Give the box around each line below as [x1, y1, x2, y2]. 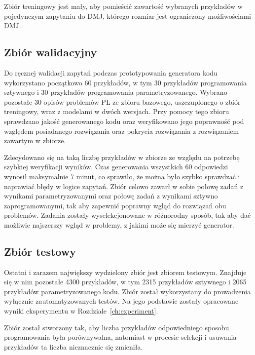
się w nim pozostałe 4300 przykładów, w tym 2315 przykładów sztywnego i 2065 [4, 276, 247, 287]
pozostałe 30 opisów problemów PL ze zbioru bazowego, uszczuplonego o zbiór [4, 96, 241, 107]
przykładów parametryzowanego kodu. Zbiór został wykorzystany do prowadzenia [4, 286, 251, 296]
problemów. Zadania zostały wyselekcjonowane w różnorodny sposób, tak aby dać [4, 210, 251, 220]
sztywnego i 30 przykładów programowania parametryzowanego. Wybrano [4, 87, 227, 97]
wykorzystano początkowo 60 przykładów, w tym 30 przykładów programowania [4, 77, 247, 87]
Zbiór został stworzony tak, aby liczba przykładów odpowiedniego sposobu [4, 322, 229, 332]
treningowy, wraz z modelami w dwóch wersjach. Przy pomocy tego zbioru [4, 106, 229, 117]
